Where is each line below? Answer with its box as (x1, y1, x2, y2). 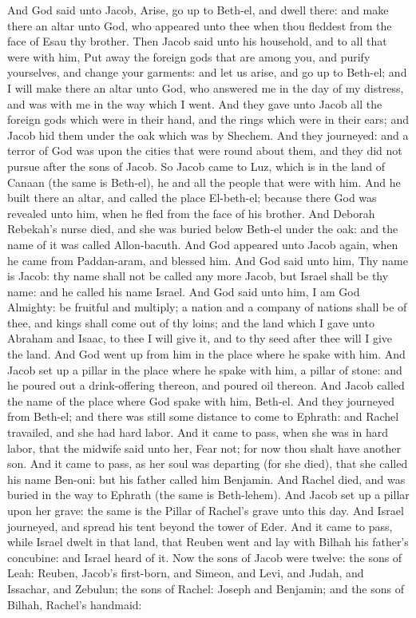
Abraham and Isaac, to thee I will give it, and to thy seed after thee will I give (7, 330, 393, 347)
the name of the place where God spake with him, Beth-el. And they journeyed (7, 392, 394, 409)
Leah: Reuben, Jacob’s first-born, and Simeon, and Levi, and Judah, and (7, 565, 364, 581)
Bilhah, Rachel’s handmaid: (7, 596, 142, 612)
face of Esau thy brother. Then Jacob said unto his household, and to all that (7, 33, 387, 50)
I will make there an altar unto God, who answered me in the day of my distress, (7, 79, 404, 96)
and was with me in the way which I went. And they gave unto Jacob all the (7, 95, 382, 112)
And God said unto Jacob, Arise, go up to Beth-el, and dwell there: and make (7, 2, 389, 18)
